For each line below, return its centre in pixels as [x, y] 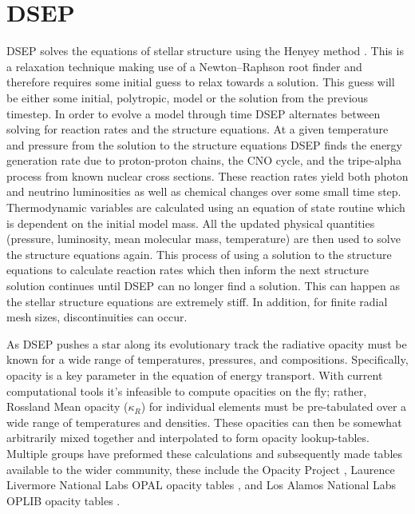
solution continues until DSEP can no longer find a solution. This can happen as [204, 286]
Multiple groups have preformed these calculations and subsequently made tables [205, 453]
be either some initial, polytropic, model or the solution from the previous [188, 97]
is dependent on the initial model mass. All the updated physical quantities [191, 223]
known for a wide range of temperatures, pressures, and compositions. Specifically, [207, 359]
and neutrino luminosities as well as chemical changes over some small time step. [204, 191]
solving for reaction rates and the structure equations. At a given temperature [198, 129]
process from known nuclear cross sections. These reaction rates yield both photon [207, 175]
